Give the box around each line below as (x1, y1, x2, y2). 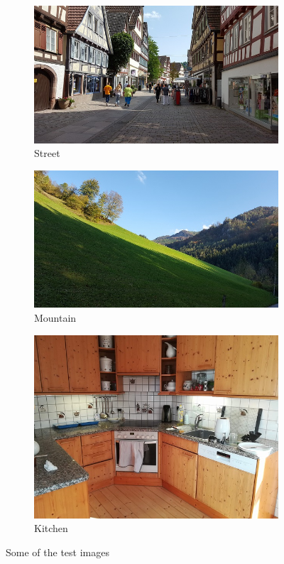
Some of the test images (6, 544, 109, 559)
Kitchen (34, 521, 68, 536)
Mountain (34, 310, 77, 325)
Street (34, 146, 60, 161)
